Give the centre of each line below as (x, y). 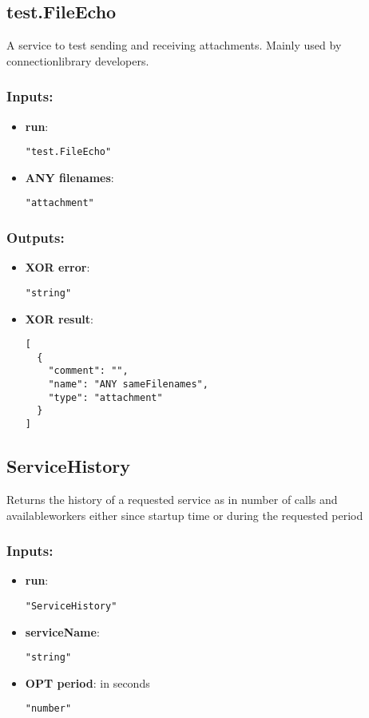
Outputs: (36, 238)
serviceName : (62, 631)
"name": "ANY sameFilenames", (128, 385)
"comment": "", (88, 371)
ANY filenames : (69, 177)
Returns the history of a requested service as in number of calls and (172, 499)
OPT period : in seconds (87, 682)
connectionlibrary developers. (78, 60)
